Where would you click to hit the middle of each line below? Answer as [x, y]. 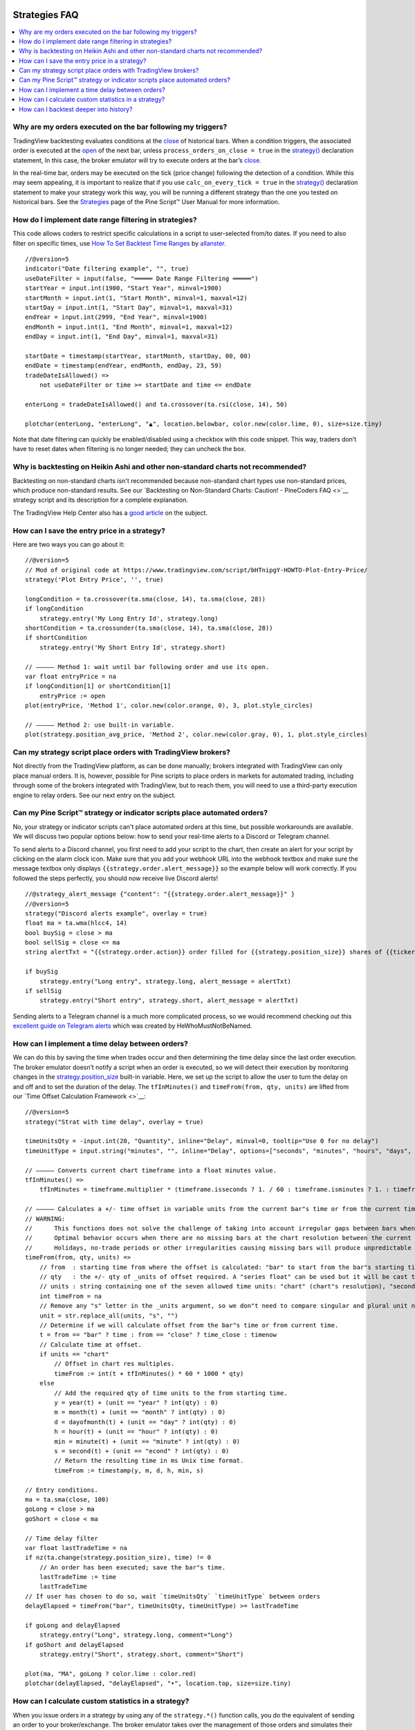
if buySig [41, 972]
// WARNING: [45, 1219]
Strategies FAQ [46, 15]
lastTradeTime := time [78, 1577]
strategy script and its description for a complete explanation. [100, 500]
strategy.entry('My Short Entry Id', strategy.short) [132, 647]
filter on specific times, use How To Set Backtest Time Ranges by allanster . [119, 243]
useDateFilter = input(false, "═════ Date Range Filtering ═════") [142, 278]
